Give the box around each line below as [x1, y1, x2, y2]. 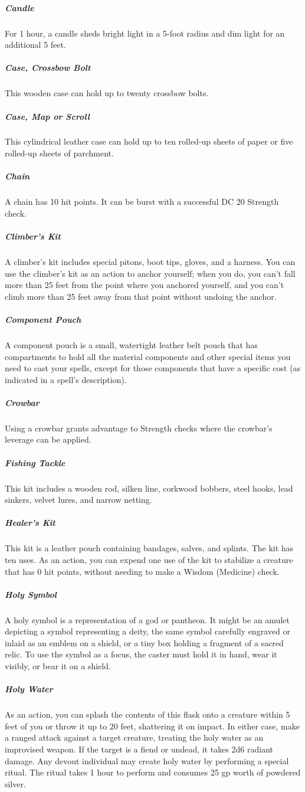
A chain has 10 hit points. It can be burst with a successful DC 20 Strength [5, 195, 279, 208]
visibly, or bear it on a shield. [5, 660, 111, 672]
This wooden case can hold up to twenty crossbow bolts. [5, 87, 209, 99]
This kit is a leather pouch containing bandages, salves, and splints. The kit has [5, 542, 294, 554]
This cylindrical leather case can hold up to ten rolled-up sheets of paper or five [5, 135, 293, 148]
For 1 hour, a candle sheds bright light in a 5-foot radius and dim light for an [5, 27, 285, 39]
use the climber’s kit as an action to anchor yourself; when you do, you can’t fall [5, 267, 296, 279]
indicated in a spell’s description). [5, 373, 127, 385]
